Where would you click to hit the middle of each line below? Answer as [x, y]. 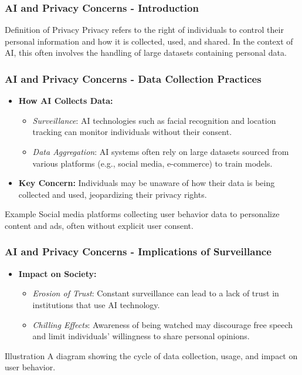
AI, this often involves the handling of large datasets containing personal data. [146, 53]
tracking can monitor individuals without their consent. [132, 132]
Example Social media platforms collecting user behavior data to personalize [142, 214]
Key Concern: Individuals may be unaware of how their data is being [147, 183]
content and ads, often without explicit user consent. [99, 225]
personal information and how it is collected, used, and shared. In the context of [149, 41]
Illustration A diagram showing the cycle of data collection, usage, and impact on [151, 355]
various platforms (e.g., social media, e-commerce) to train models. [152, 163]
